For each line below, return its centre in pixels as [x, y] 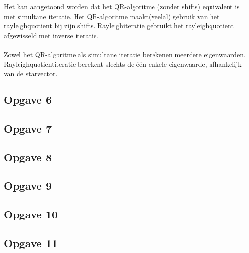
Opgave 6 [28, 100]
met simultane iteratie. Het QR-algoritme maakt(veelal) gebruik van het [112, 16]
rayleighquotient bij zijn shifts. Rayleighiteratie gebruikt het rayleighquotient [119, 26]
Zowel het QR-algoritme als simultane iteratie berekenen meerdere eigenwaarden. [125, 54]
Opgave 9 [28, 185]
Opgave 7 [28, 128]
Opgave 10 [31, 214]
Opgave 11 [31, 243]
